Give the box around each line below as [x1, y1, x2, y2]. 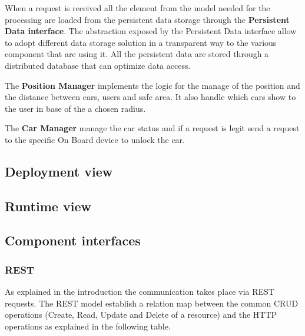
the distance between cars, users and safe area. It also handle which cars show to [5, 91, 296, 103]
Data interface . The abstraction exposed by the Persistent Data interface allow [5, 25, 297, 37]
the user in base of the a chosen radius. [5, 102, 146, 114]
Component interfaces [5, 231, 141, 249]
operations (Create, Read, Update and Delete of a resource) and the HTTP [5, 308, 277, 321]
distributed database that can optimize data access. [5, 59, 191, 71]
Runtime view [5, 197, 91, 215]
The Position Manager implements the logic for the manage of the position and [5, 79, 300, 91]
